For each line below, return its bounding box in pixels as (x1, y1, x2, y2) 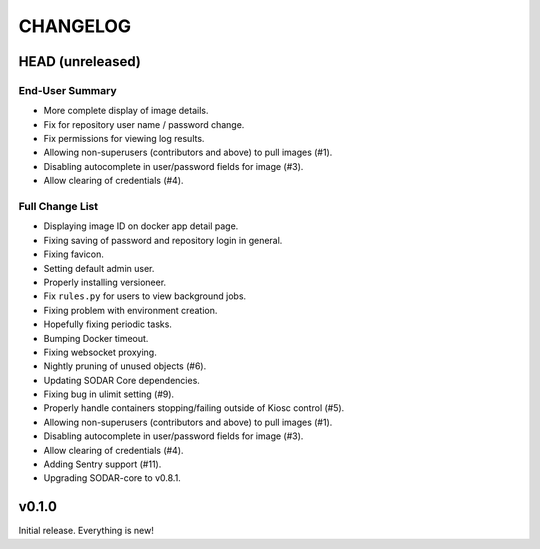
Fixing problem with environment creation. (43, 304, 218, 316)
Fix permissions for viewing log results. (43, 133, 205, 145)
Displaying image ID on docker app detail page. (43, 220, 239, 232)
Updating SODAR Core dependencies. (43, 374, 200, 386)
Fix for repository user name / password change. (43, 118, 245, 130)
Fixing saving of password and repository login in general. (43, 234, 283, 246)
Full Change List (18, 200, 99, 214)
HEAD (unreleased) (18, 53, 142, 70)
